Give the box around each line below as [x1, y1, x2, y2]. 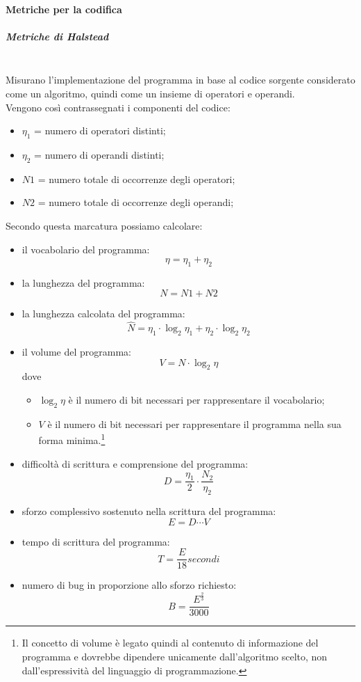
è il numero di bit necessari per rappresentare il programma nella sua [47, 416, 342, 431]
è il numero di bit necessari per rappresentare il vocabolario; [68, 392, 325, 407]
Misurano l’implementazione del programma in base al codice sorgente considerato [6, 72, 355, 87]
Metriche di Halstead [6, 29, 109, 43]
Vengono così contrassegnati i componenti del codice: [6, 100, 230, 114]
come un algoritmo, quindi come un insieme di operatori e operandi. [6, 86, 295, 100]
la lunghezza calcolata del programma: [22, 306, 185, 321]
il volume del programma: [22, 344, 131, 359]
